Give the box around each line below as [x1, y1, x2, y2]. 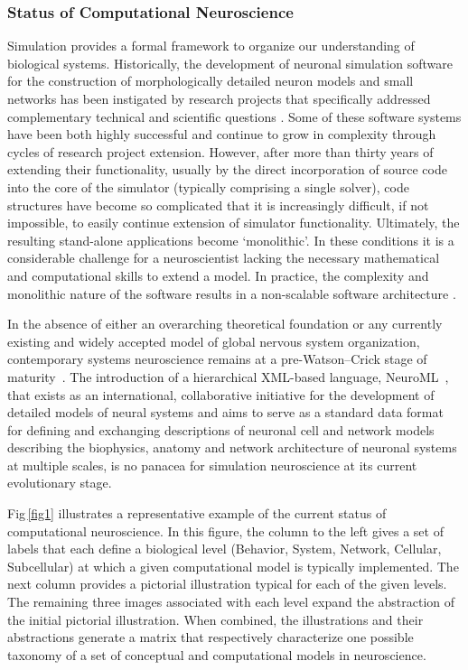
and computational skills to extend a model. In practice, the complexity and [7, 265, 429, 284]
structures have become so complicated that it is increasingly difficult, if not [7, 195, 429, 214]
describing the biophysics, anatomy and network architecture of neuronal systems [7, 438, 457, 457]
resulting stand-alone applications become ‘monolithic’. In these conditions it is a [7, 230, 454, 249]
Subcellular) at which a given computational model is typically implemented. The [7, 556, 459, 575]
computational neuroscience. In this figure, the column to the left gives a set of [7, 521, 444, 540]
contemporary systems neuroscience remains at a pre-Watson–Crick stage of [7, 349, 427, 368]
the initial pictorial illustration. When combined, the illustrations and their [7, 610, 424, 628]
